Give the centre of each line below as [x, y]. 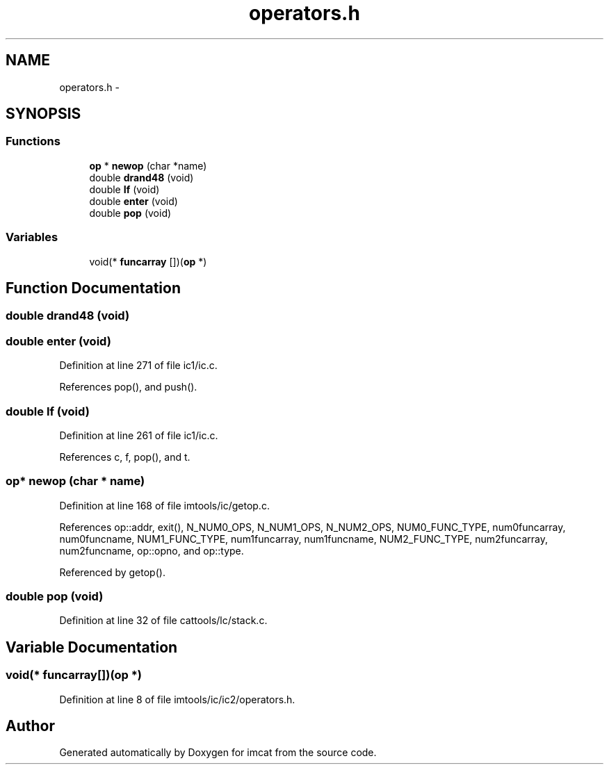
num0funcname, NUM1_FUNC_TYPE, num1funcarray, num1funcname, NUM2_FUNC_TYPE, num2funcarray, [304, 539]
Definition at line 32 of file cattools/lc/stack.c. [163, 621]
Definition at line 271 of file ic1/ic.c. [138, 366]
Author [30, 726]
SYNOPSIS [43, 114]
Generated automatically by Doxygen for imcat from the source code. [218, 753]
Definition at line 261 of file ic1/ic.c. [139, 435]
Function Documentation [93, 288]
